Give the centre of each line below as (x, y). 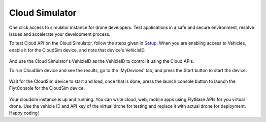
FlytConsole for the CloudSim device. (47, 88)
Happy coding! (24, 113)
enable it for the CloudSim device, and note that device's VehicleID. (77, 50)
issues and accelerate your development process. (60, 34)
